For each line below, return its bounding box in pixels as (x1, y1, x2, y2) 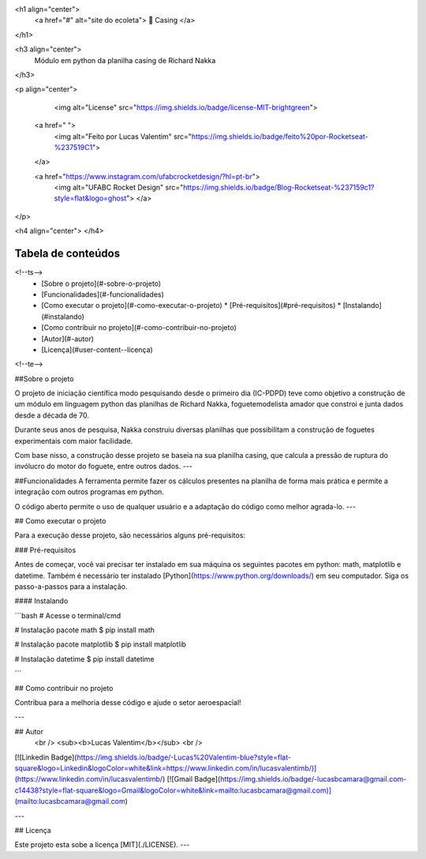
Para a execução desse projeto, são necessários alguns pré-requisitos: (14, 531, 246, 540)
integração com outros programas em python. (14, 487, 165, 497)
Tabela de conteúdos (14, 247, 121, 261)
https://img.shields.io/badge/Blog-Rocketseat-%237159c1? (182, 182, 375, 193)
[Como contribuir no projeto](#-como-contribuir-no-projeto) (41, 323, 237, 332)
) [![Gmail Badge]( (162, 775, 221, 784)
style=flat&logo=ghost (54, 193, 127, 203)
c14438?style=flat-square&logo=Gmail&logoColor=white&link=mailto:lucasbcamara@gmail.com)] (14, 786, 331, 795)
